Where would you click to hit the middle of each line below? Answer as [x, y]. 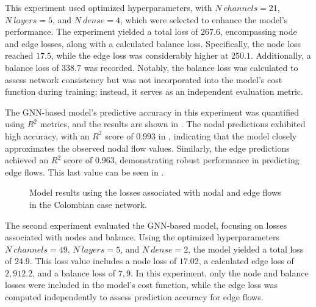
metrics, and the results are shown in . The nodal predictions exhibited [173, 124]
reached [19, 55]
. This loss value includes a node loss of [103, 261]
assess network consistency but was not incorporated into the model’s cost [144, 79]
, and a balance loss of [74, 272]
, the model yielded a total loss [246, 249]
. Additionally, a [281, 55]
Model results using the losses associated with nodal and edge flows [155, 192]
